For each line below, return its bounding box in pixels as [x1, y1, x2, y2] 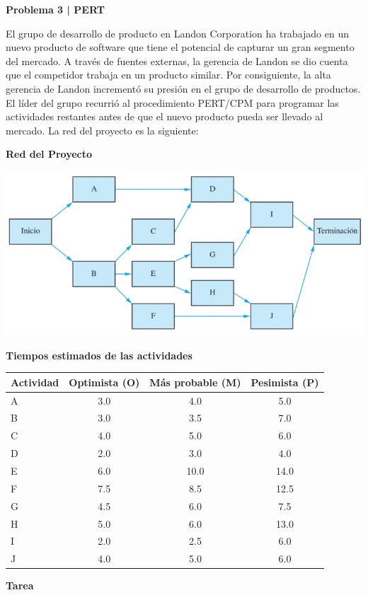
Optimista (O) [69, 374, 140, 389]
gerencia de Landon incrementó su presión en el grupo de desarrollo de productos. [6, 81, 361, 96]
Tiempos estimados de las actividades [6, 347, 192, 362]
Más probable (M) [149, 374, 241, 389]
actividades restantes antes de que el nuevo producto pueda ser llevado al [6, 109, 323, 124]
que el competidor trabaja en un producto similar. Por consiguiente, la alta [6, 67, 331, 82]
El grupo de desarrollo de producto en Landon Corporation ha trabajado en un [6, 25, 349, 40]
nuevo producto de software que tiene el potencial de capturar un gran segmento [6, 40, 355, 54]
